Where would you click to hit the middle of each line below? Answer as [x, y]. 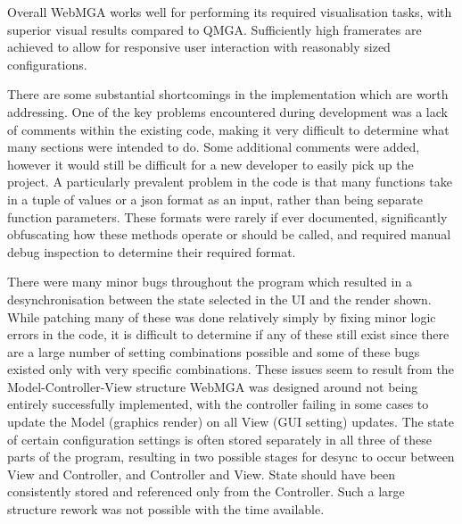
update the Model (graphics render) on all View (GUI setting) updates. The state [231, 422]
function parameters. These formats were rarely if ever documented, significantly [227, 216]
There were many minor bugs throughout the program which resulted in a [210, 282]
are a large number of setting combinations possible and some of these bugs [214, 351]
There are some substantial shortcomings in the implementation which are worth [228, 94]
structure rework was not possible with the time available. [166, 509]
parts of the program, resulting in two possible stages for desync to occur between [231, 457]
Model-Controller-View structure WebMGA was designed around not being [213, 386]
